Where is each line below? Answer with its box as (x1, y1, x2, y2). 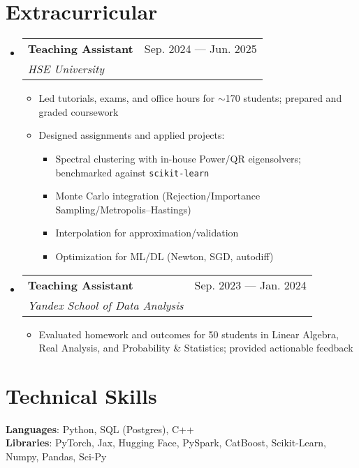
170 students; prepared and (225, 91, 342, 105)
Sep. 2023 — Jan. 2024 (194, 276, 307, 293)
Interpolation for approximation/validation (55, 225, 239, 240)
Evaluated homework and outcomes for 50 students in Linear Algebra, (38, 326, 339, 341)
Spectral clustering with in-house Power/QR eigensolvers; (55, 151, 302, 165)
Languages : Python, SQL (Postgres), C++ (6, 421, 194, 436)
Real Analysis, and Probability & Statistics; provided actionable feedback (38, 340, 353, 355)
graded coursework (38, 104, 119, 119)
